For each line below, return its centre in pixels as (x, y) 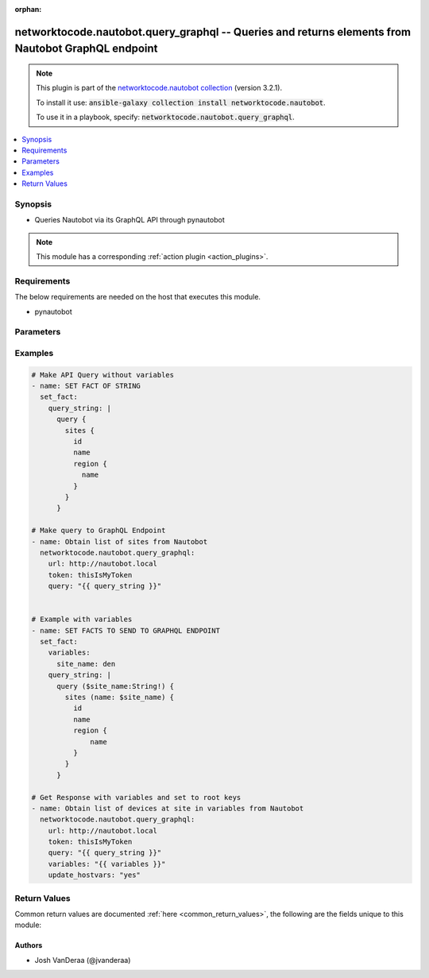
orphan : (28, 9)
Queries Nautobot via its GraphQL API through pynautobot (130, 220)
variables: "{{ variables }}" (107, 864)
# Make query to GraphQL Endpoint (99, 531)
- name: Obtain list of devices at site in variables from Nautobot (168, 808)
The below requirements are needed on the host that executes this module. (138, 297)
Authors (29, 945)
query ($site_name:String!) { (116, 686)
